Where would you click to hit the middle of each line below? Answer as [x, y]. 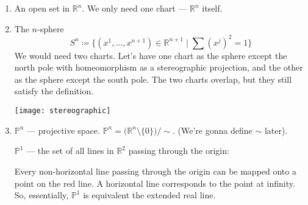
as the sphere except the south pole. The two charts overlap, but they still [153, 79]
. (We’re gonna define [213, 130]
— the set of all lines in [70, 151]
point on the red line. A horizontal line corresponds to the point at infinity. [155, 183]
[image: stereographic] [63, 111]
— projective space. [63, 130]
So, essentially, [41, 195]
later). [276, 130]
